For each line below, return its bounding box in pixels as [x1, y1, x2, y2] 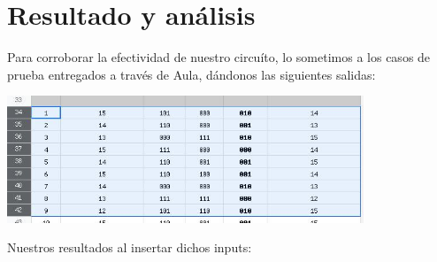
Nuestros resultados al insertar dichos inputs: [7, 238, 252, 257]
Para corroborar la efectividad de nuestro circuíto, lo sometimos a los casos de [7, 48, 431, 66]
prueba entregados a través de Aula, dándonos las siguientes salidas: [7, 65, 376, 83]
